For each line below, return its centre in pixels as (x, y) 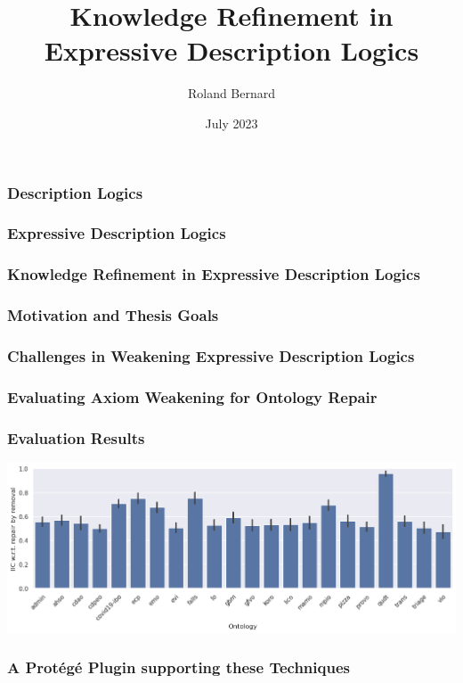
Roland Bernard (231, 93)
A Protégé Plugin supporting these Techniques (179, 667)
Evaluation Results (76, 437)
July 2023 (231, 123)
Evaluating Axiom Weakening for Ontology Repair (192, 396)
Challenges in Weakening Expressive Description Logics (211, 355)
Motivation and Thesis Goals (113, 315)
